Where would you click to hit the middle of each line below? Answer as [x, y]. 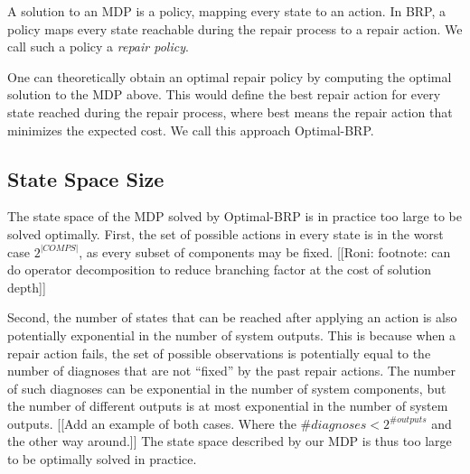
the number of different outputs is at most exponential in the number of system [228, 406]
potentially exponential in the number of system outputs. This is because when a [231, 335]
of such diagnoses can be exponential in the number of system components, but [227, 388]
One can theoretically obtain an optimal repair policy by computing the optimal [230, 76]
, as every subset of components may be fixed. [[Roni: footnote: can [265, 251]
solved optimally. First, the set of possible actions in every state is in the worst [226, 233]
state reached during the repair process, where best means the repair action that [230, 112]
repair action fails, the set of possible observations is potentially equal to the [219, 353]
